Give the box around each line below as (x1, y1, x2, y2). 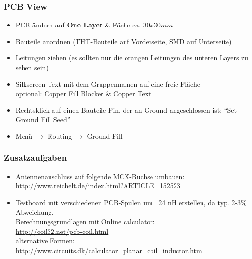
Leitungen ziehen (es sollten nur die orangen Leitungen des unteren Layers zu (15, 52, 249, 63)
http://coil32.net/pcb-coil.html (15, 226, 109, 236)
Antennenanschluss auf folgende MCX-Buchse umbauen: (15, 171, 185, 181)
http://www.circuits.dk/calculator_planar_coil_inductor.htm (15, 245, 202, 255)
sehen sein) (15, 62, 49, 72)
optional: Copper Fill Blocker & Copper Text (15, 88, 151, 99)
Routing (48, 130, 72, 141)
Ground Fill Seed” (15, 114, 71, 125)
